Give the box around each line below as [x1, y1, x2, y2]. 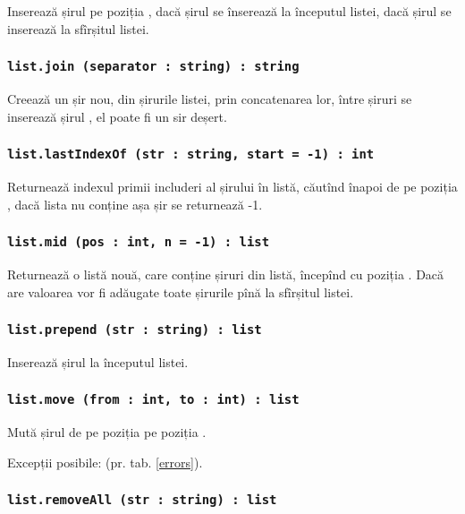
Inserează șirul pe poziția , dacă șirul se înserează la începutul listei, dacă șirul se [7, 2, 452, 20]
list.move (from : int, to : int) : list [7, 392, 300, 407]
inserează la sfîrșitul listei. [7, 19, 149, 38]
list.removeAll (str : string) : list [7, 493, 277, 508]
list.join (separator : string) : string [7, 59, 300, 74]
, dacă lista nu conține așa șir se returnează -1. [7, 194, 263, 213]
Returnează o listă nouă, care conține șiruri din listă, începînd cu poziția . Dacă [7, 264, 444, 283]
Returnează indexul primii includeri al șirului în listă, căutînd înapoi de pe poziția [7, 176, 458, 195]
